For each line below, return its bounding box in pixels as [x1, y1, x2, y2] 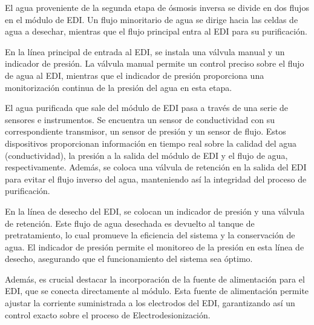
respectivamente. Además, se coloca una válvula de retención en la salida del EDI [5, 161, 307, 173]
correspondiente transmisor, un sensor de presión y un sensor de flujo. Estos [5, 125, 286, 138]
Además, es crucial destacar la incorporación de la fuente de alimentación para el [5, 272, 305, 285]
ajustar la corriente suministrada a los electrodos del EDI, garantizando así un [5, 297, 295, 309]
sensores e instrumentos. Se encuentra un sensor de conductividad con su [5, 113, 275, 126]
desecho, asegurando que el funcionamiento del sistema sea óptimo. [5, 252, 253, 265]
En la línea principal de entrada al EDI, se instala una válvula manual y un [5, 45, 285, 58]
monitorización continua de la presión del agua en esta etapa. [5, 81, 232, 93]
